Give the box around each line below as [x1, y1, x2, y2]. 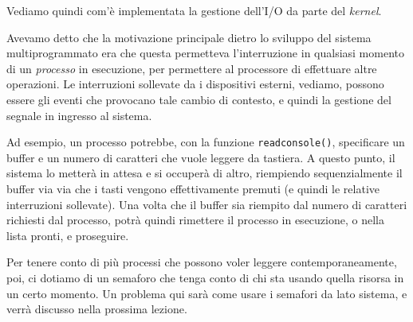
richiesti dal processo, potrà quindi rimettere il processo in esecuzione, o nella [6, 211, 384, 228]
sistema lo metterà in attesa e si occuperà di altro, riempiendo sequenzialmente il [6, 165, 403, 181]
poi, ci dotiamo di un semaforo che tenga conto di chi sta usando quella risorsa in [6, 269, 404, 285]
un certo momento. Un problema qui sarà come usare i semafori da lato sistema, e [6, 285, 407, 301]
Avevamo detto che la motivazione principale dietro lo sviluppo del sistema [6, 29, 372, 45]
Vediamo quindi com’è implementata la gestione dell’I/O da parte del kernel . [6, 2, 382, 18]
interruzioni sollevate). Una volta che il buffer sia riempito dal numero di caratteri [6, 196, 407, 212]
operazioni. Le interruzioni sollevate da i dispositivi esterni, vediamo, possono [6, 76, 384, 92]
